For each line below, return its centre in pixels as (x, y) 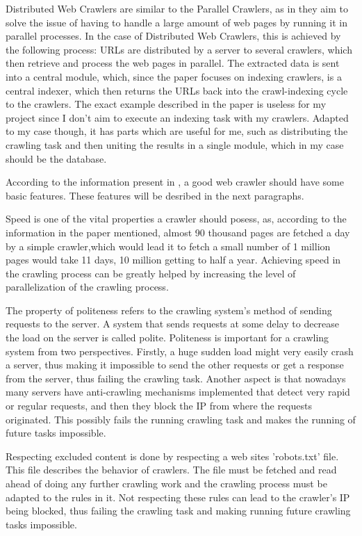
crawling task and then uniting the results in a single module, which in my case (175, 144)
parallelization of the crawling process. (87, 287)
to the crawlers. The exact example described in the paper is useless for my (166, 104)
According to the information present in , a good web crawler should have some (175, 182)
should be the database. (56, 158)
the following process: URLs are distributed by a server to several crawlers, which (179, 49)
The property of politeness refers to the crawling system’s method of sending (169, 310)
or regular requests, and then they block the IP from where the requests (159, 406)
